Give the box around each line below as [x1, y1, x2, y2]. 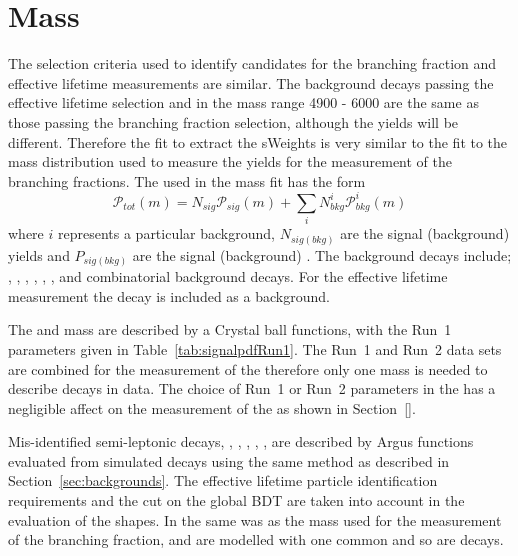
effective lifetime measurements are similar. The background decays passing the [8, 72, 494, 93]
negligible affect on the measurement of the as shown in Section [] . [8, 397, 416, 418]
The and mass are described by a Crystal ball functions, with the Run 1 [8, 319, 452, 340]
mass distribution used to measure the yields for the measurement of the [8, 151, 452, 172]
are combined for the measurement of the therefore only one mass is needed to [8, 358, 488, 379]
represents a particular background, [57, 223, 275, 244]
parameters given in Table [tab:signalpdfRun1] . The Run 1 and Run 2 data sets [8, 338, 502, 359]
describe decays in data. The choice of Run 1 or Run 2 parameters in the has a [8, 378, 496, 399]
